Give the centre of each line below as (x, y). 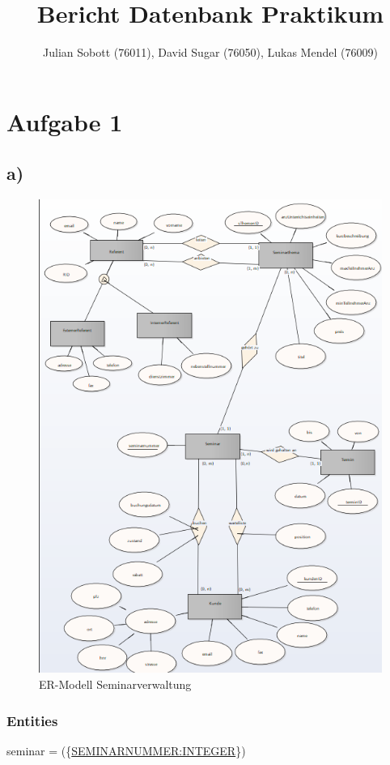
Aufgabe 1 (65, 121)
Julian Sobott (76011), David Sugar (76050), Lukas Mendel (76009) (210, 52)
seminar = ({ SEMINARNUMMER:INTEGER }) (126, 750)
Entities (32, 720)
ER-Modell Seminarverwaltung (115, 684)
